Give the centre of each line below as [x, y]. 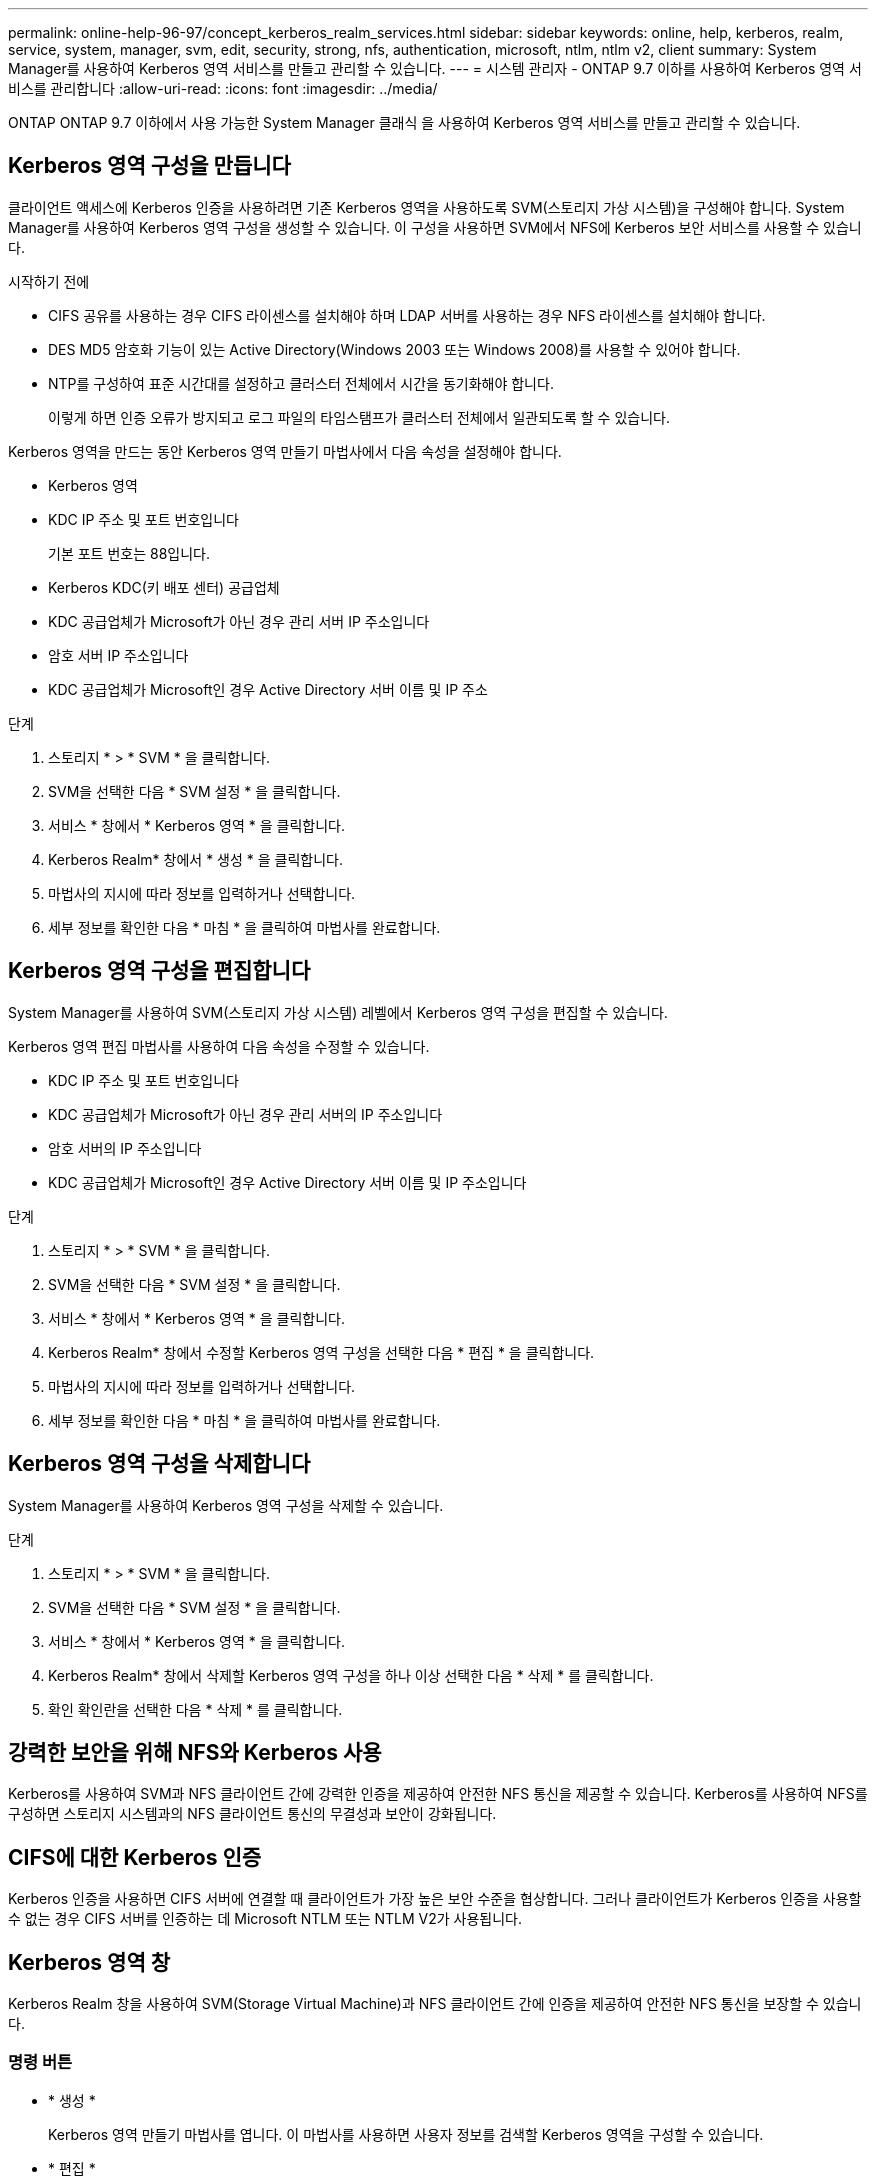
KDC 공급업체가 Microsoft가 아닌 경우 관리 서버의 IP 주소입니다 [245, 1114]
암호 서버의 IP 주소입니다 [125, 1148]
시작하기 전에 [49, 281]
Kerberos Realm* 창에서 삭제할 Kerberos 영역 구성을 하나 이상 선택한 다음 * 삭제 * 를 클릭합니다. [351, 1675]
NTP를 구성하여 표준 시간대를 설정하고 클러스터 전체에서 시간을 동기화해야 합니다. [301, 383]
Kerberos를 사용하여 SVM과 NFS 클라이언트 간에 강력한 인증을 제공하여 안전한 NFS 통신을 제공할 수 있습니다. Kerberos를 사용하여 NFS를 [438, 1794]
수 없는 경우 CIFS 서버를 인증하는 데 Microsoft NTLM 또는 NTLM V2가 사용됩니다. [265, 1919]
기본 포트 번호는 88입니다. [129, 553]
